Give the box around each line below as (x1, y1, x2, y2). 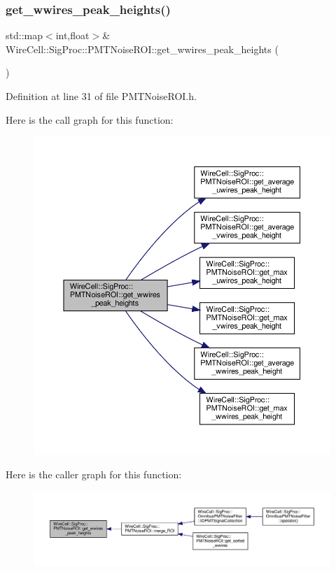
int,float (55, 28, 90, 43)
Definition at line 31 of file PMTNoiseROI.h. (6, 89, 197, 103)
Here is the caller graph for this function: (6, 467, 182, 482)
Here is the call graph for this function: (6, 112, 174, 127)
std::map (6, 28, 43, 43)
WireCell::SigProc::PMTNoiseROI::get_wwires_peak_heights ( (6, 41, 279, 56)
